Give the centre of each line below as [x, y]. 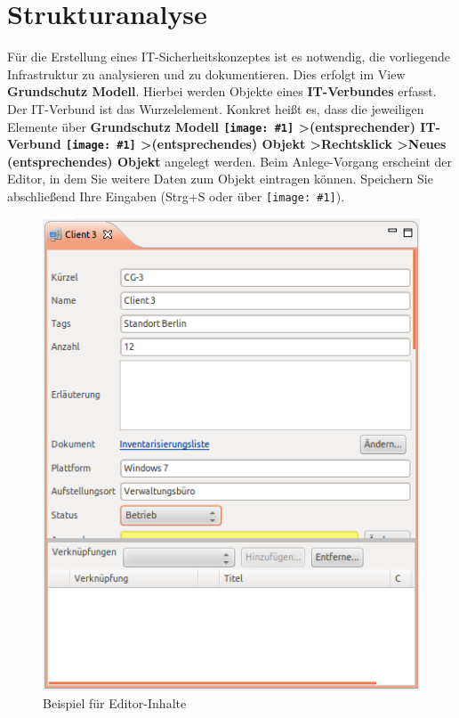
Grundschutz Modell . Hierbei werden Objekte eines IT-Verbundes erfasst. [222, 91]
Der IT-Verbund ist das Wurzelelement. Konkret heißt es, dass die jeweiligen [216, 108]
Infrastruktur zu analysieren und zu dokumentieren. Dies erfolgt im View [206, 73]
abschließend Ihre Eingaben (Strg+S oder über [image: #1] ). [176, 196]
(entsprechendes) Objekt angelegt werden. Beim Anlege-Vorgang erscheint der [229, 161]
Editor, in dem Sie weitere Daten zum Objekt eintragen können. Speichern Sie [220, 179]
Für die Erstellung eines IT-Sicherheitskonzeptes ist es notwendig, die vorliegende [229, 57]
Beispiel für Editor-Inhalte [115, 702]
